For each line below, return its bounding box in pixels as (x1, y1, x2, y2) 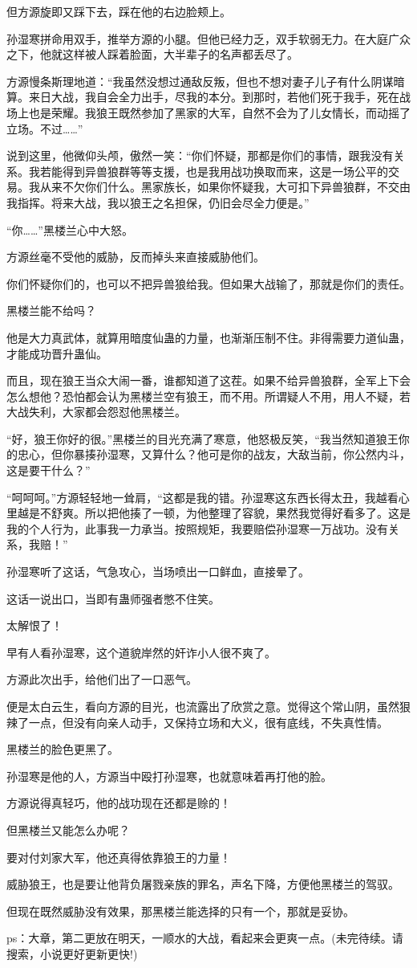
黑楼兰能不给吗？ (6, 302, 96, 319)
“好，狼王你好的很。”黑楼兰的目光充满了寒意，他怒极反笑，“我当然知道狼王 (6, 430, 399, 447)
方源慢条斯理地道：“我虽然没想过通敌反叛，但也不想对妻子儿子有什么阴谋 (6, 72, 394, 89)
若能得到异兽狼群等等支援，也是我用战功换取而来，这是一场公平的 (39, 162, 388, 179)
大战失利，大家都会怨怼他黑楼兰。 (6, 403, 186, 420)
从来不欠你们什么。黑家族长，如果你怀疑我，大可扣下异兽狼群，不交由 (39, 178, 411, 195)
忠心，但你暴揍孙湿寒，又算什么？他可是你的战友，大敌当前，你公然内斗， (17, 446, 411, 463)
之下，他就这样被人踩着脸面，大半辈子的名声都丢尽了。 (6, 46, 298, 63)
